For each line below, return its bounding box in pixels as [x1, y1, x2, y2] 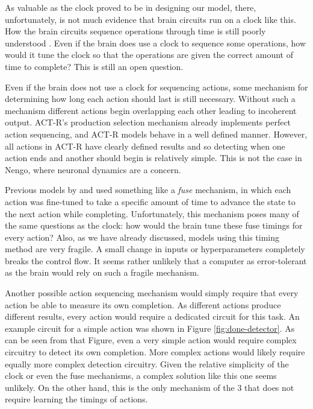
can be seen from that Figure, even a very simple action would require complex [5, 334, 297, 346]
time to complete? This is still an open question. [5, 60, 184, 72]
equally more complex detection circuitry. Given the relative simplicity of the [5, 357, 289, 370]
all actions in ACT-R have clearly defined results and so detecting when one [5, 139, 285, 152]
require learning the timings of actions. [5, 393, 148, 405]
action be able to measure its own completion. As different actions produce [5, 298, 281, 311]
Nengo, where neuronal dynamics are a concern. [5, 163, 181, 176]
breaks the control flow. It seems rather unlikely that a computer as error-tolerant [5, 254, 307, 267]
